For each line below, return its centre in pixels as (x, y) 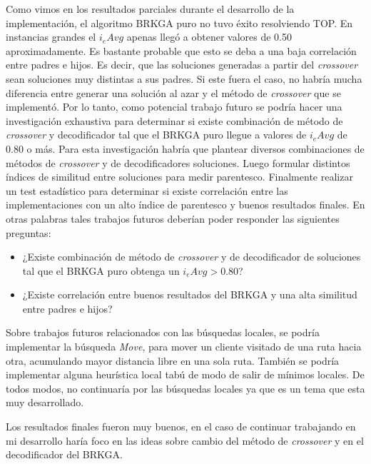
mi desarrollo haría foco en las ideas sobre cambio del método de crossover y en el (185, 440)
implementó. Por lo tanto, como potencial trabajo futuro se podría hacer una (174, 107)
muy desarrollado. (45, 402)
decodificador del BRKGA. (64, 454)
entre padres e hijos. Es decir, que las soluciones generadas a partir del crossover (182, 65)
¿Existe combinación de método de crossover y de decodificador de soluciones (192, 257)
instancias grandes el (51, 37)
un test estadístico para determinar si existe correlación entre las (147, 190)
